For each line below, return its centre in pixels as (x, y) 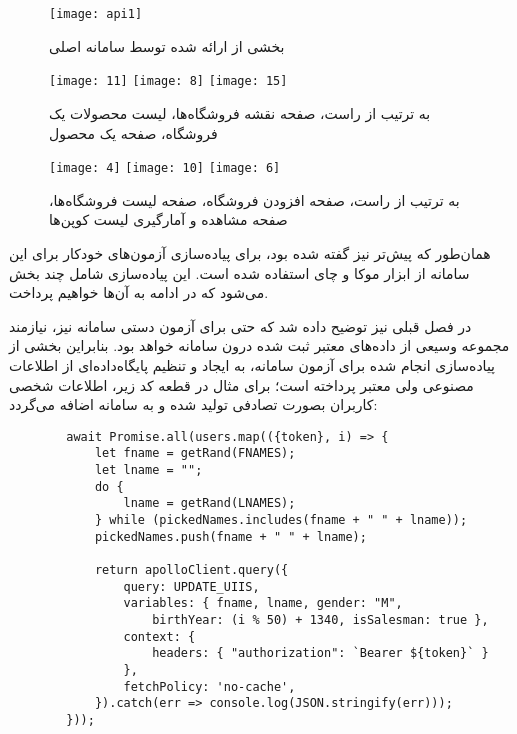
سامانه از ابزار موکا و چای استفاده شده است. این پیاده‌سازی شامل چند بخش (239, 272)
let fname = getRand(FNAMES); (195, 453)
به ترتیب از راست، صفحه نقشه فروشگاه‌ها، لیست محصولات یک (240, 112)
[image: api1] (96, 14)
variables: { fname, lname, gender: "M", (263, 603)
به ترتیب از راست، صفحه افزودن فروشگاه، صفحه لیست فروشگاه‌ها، (254, 199)
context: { (159, 636)
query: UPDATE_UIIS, (191, 586)
